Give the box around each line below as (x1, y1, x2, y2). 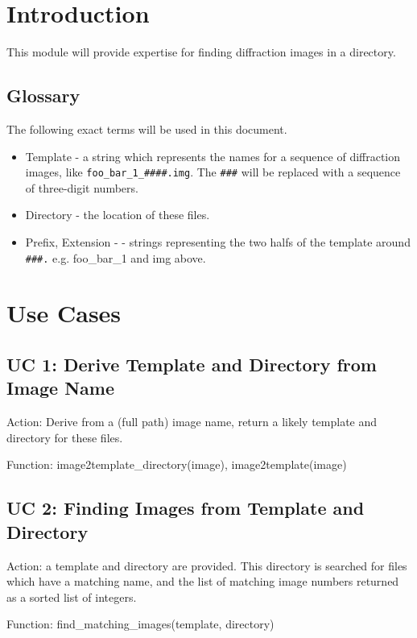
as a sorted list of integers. (6, 588, 137, 605)
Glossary (6, 83, 81, 108)
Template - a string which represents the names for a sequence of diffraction (25, 147, 401, 164)
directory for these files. (6, 429, 123, 445)
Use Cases (6, 296, 122, 329)
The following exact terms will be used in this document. (6, 120, 287, 137)
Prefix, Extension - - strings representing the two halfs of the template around (25, 233, 411, 250)
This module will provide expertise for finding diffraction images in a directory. (6, 43, 396, 60)
